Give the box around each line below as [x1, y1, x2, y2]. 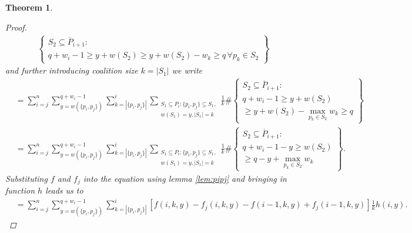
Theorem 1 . [5, 1, 53, 13]
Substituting [5, 172, 48, 184]
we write [172, 64, 203, 76]
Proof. [5, 21, 27, 33]
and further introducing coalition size [5, 64, 138, 76]
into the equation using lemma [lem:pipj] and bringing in [83, 172, 287, 184]
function [5, 184, 35, 197]
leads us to [45, 184, 83, 197]
